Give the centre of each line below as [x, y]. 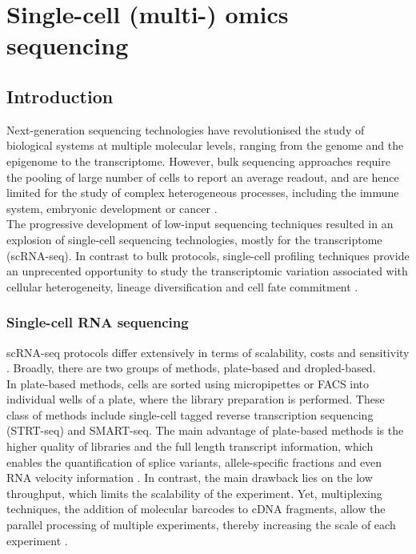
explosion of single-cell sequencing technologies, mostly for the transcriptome [194, 239]
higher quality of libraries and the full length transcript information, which [190, 446]
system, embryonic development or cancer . [112, 208]
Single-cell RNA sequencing [98, 322]
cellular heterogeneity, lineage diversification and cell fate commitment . [182, 286]
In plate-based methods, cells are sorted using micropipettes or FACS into [188, 383]
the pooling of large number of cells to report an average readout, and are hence [203, 177]
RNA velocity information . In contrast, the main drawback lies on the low [190, 478]
